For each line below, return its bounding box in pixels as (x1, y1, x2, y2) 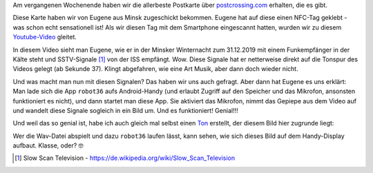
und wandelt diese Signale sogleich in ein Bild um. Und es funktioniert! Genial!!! (12, 106, 238, 114)
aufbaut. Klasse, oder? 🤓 (12, 141, 84, 150)
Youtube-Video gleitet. (12, 33, 77, 41)
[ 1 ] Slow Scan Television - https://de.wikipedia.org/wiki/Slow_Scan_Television (15, 154, 235, 162)
